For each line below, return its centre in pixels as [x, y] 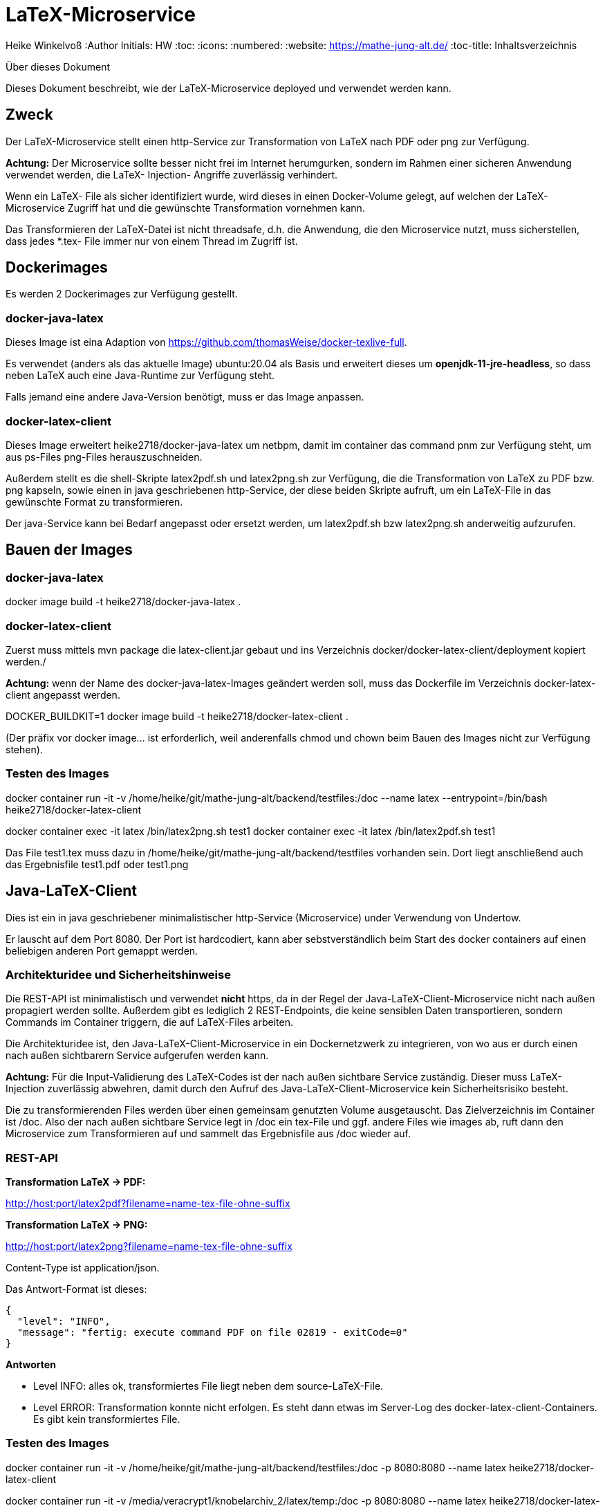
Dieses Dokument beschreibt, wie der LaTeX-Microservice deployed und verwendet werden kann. [229, 88]
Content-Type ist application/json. [83, 1268]
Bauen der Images [69, 550]
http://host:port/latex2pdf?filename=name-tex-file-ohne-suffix [148, 1203]
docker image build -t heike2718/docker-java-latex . [123, 602]
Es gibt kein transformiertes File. [107, 1419]
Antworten [31, 1364]
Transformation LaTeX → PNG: [77, 1225]
